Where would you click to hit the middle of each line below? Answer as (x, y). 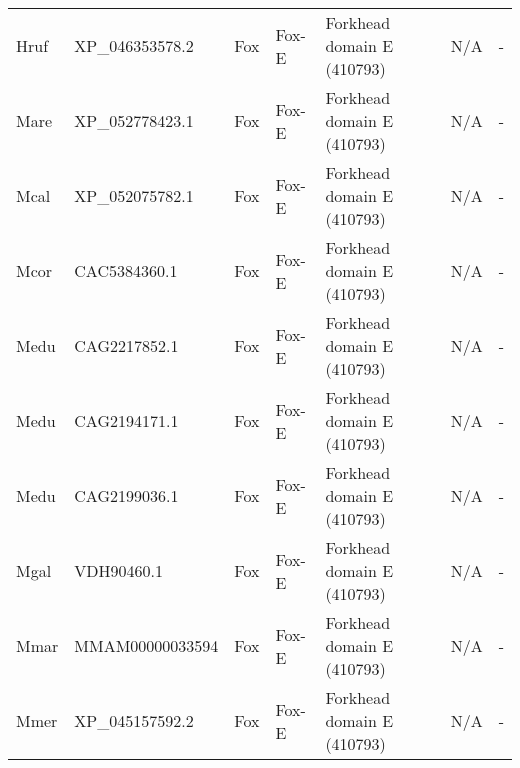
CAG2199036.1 (126, 495)
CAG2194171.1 (126, 420)
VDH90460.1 (118, 570)
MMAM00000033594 (146, 645)
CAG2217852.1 (126, 345)
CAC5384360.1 (126, 270)
